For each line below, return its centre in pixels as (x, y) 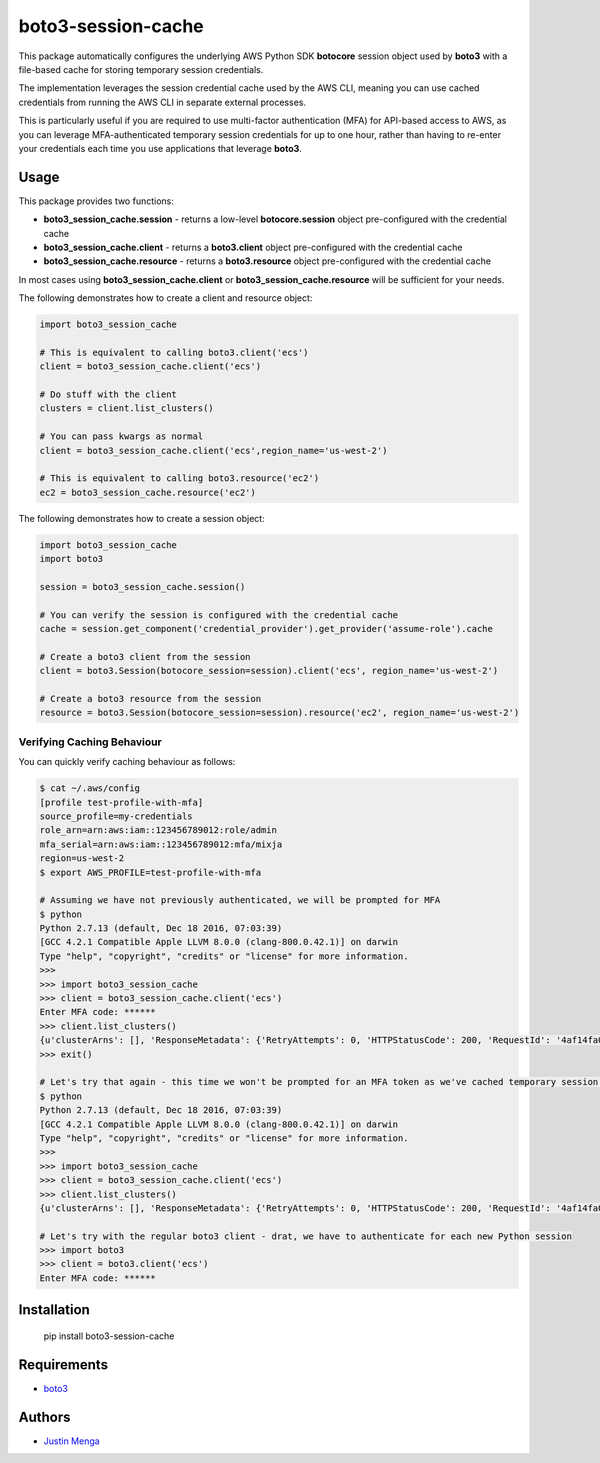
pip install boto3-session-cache (109, 1336)
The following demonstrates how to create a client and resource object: (165, 298)
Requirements (63, 1364)
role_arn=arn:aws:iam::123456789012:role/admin (158, 830)
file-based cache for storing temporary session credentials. (141, 69)
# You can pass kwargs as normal (121, 436)
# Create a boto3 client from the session (145, 656)
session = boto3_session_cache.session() (142, 586)
